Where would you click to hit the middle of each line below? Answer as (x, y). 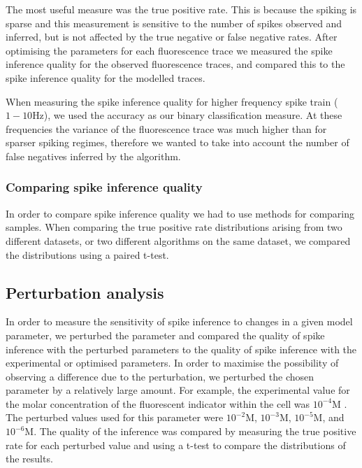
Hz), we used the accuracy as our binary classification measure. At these (187, 115)
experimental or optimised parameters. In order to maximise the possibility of (172, 363)
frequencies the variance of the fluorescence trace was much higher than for (166, 128)
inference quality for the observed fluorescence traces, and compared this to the (175, 64)
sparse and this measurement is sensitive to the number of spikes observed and (174, 23)
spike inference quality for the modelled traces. (106, 77)
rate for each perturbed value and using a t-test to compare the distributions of (176, 445)
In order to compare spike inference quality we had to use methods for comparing (180, 213)
